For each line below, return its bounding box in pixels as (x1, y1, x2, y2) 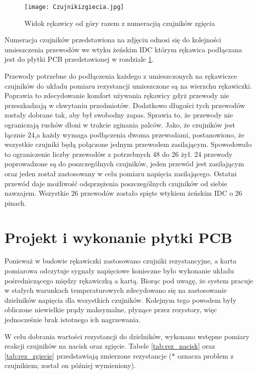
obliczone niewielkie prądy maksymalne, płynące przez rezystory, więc (4, 304, 217, 315)
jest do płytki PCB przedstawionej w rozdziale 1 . (4, 54, 154, 64)
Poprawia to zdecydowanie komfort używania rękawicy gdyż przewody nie (4, 90, 229, 101)
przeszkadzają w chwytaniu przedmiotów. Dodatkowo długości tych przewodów (4, 100, 245, 110)
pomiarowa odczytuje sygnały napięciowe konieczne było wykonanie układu (4, 265, 234, 276)
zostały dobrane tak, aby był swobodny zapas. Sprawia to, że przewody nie (4, 110, 233, 120)
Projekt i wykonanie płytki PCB (4, 227, 233, 247)
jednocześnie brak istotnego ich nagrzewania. (4, 314, 141, 325)
